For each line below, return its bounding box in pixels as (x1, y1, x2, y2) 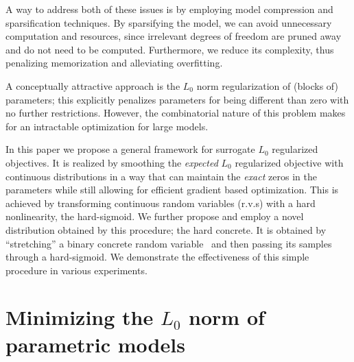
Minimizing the (5, 303, 154, 331)
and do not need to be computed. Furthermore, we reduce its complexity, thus (5, 42, 334, 56)
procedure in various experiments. (5, 263, 147, 277)
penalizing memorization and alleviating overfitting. (5, 56, 223, 70)
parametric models (5, 330, 185, 358)
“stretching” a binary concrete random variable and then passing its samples (5, 236, 332, 250)
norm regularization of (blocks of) (196, 78, 338, 93)
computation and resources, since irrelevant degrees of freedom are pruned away (5, 29, 342, 43)
